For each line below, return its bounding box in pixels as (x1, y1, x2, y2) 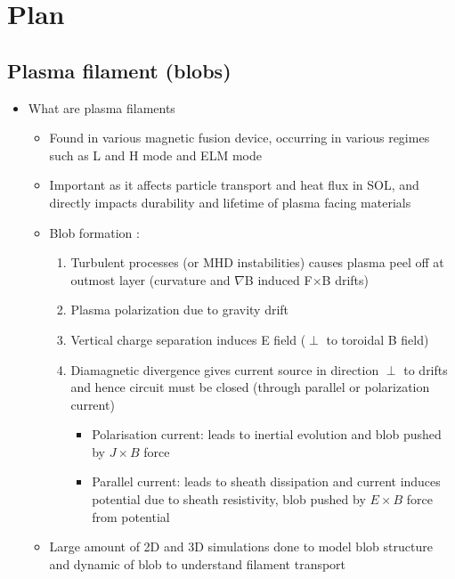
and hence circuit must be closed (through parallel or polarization (70, 378, 430, 396)
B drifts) (321, 270, 369, 289)
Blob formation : (49, 223, 140, 241)
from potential (92, 507, 170, 526)
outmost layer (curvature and (70, 270, 231, 289)
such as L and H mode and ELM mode (49, 145, 262, 164)
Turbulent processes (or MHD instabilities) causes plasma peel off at (70, 253, 444, 272)
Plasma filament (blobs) (7, 56, 232, 84)
